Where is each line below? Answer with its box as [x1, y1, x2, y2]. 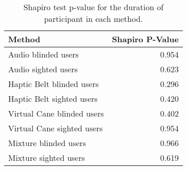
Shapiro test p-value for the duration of [23, 1, 164, 13]
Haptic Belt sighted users [8, 93, 98, 104]
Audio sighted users [8, 63, 78, 75]
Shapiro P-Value [112, 33, 179, 45]
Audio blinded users [8, 48, 79, 60]
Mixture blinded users [8, 137, 86, 149]
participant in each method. [44, 13, 143, 24]
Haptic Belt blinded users [8, 78, 99, 90]
